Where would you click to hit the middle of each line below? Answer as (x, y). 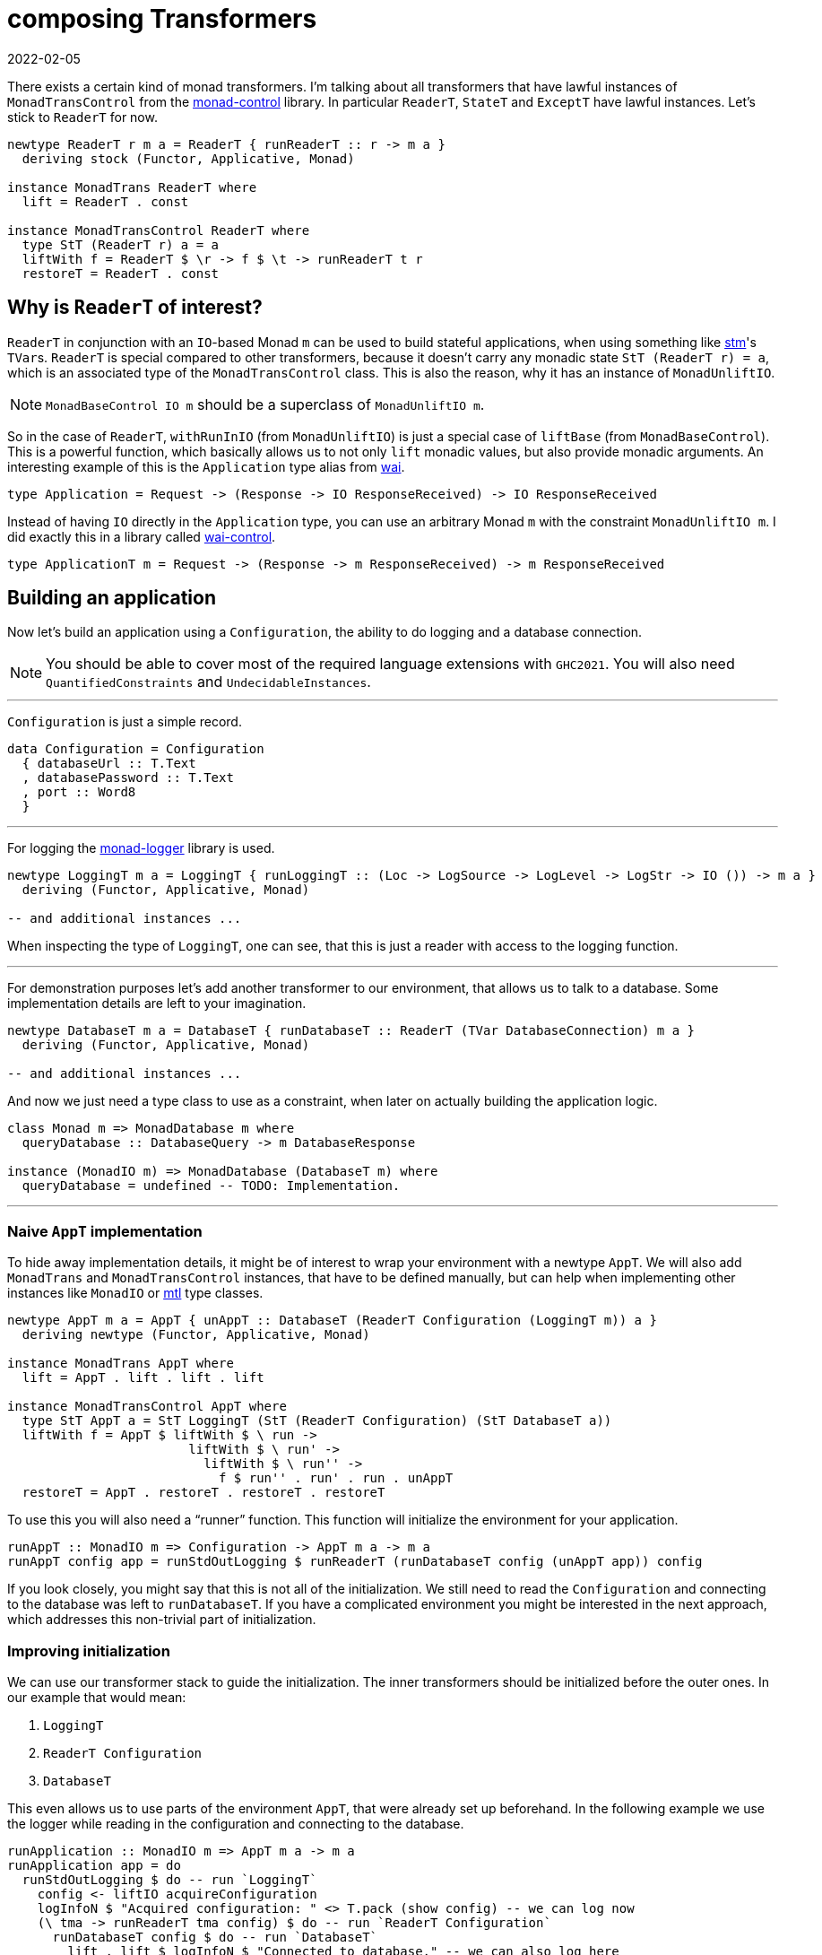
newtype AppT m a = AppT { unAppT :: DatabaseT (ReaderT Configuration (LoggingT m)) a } (332, 1321)
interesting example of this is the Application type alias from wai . (206, 466)
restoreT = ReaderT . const (121, 273)
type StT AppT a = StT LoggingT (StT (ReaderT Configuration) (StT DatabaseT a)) (317, 1421)
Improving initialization (89, 1651)
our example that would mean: (97, 1697)
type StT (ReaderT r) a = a (121, 244)
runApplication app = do (94, 1865)
